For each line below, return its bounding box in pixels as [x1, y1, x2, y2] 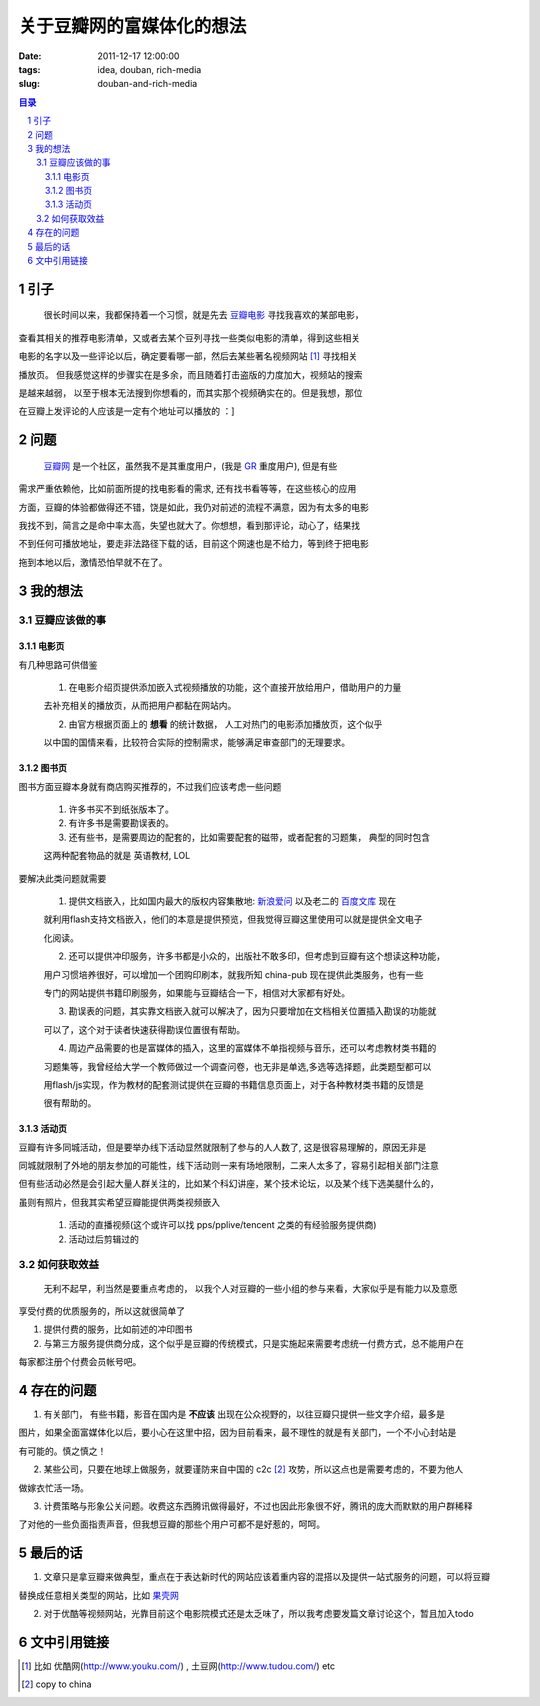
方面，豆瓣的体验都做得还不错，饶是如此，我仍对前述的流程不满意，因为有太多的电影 [18, 501, 369, 513]
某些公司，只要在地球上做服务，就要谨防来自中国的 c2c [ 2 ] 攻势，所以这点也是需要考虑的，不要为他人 [43, 1463, 464, 1475]
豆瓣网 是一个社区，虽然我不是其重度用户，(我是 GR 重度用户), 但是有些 [43, 460, 338, 472]
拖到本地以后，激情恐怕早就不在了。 [18, 556, 168, 568]
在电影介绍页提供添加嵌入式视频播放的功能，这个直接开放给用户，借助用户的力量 [68, 681, 402, 694]
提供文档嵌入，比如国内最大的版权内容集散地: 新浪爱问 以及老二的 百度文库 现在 [68, 895, 397, 907]
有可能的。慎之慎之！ [18, 1445, 107, 1457]
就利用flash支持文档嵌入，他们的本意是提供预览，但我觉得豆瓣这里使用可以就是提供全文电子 [43, 913, 424, 925]
